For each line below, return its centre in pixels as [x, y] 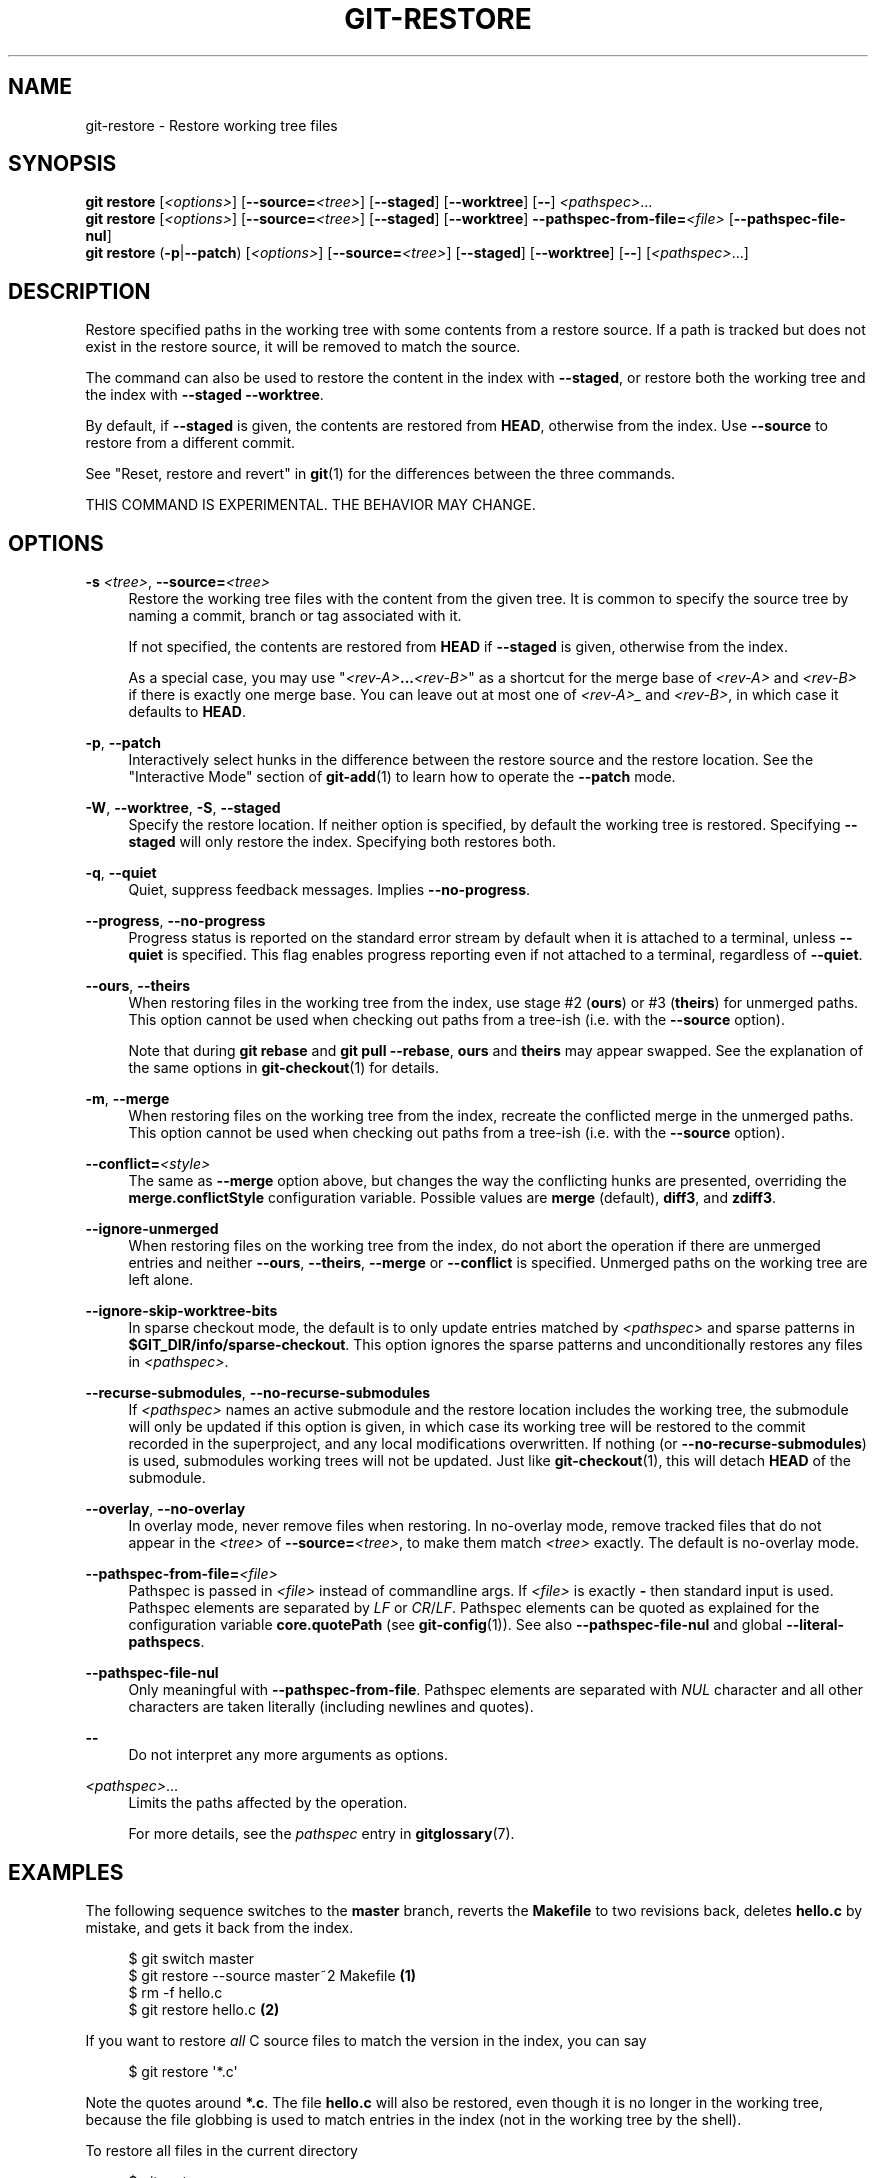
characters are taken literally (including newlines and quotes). [331, 1707]
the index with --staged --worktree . [204, 395]
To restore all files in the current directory [221, 2150]
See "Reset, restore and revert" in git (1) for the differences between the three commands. [380, 474]
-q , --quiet [121, 873]
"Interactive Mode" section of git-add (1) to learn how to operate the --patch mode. [402, 777]
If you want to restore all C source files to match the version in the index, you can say [366, 2040]
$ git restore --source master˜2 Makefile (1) [272, 1975]
